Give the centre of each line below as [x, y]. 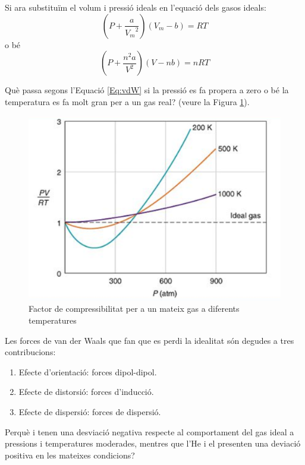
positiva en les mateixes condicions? [70, 455]
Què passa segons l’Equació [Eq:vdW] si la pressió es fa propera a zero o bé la [147, 90]
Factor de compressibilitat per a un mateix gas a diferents [134, 309]
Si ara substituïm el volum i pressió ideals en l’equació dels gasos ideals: [136, 7]
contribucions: [30, 352]
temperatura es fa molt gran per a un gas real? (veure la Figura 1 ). [127, 101]
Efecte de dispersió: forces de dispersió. [90, 412]
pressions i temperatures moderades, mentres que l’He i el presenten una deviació [153, 443]
